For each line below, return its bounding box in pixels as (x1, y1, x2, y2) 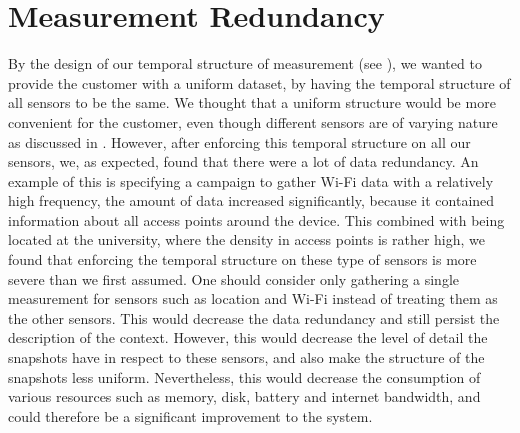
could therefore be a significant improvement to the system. (8, 405, 373, 426)
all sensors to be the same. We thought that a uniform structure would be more (8, 92, 496, 113)
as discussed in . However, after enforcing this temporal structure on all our (8, 131, 471, 152)
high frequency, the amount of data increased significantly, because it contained (8, 190, 495, 211)
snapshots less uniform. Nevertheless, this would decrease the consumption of (8, 366, 481, 387)
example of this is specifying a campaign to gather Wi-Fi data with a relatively (8, 170, 494, 191)
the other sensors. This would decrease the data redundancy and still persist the (8, 307, 500, 328)
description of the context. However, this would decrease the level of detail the (8, 327, 488, 348)
